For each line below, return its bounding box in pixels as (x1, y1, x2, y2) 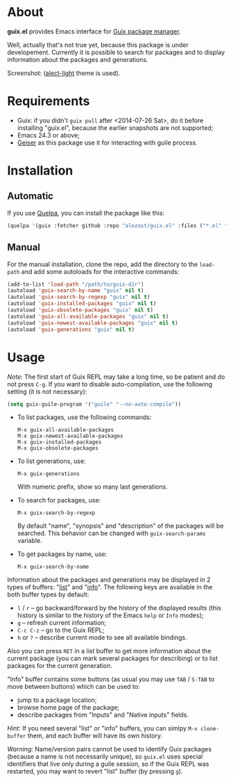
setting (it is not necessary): (7, 387, 87, 396)
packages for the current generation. (7, 662, 113, 670)
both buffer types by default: (7, 590, 89, 598)
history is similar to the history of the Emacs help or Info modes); (17, 611, 204, 619)
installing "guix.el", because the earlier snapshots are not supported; (17, 123, 214, 132)
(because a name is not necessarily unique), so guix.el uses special (7, 752, 203, 761)
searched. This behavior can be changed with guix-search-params (17, 529, 206, 537)
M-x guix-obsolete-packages (17, 445, 98, 452)
